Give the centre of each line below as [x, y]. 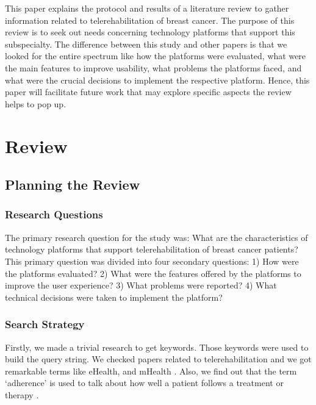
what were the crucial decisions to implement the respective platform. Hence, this [157, 80]
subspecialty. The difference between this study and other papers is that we [146, 44]
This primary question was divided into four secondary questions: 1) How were [152, 261]
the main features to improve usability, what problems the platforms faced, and [153, 67]
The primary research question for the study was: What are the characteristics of [156, 237]
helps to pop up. [36, 103]
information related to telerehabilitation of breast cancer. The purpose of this [150, 20]
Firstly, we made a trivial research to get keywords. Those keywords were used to [157, 347]
